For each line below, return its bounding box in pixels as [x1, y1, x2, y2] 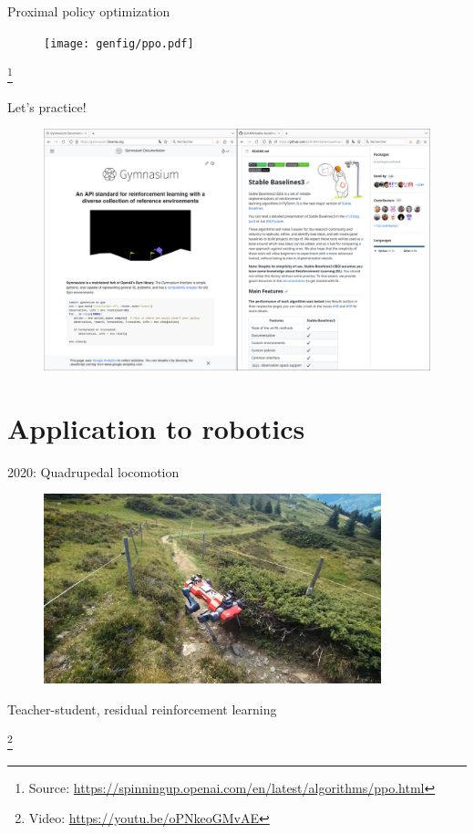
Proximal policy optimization [7, 2, 170, 20]
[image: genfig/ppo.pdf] [44, 36, 194, 50]
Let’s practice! [7, 97, 87, 116]
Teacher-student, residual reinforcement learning [7, 699, 277, 718]
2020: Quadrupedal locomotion [7, 462, 180, 481]
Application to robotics [7, 409, 305, 446]
